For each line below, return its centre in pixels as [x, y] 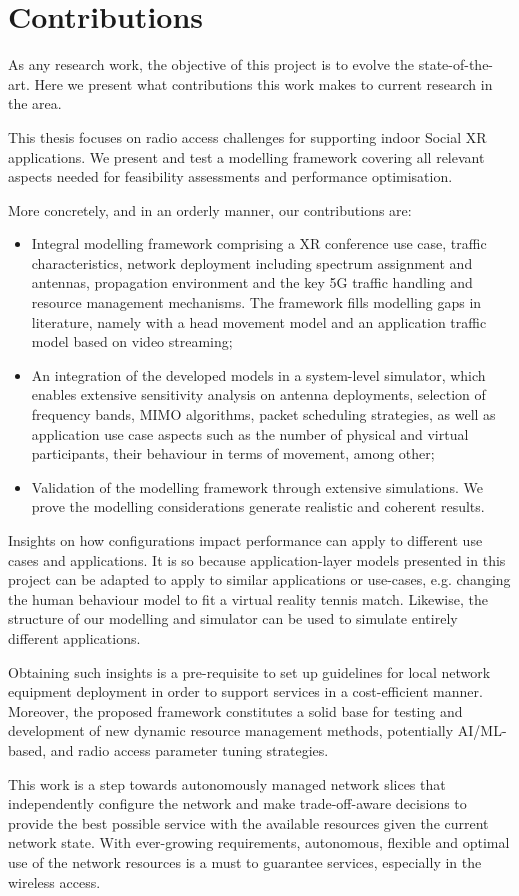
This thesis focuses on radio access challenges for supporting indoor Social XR [247, 136]
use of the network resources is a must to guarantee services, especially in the [245, 861]
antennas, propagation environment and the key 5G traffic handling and [252, 282]
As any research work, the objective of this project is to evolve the [211, 64]
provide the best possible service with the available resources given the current [248, 822]
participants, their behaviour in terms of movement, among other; [233, 453]
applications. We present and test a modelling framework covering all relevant [246, 156]
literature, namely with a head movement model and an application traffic [259, 321]
